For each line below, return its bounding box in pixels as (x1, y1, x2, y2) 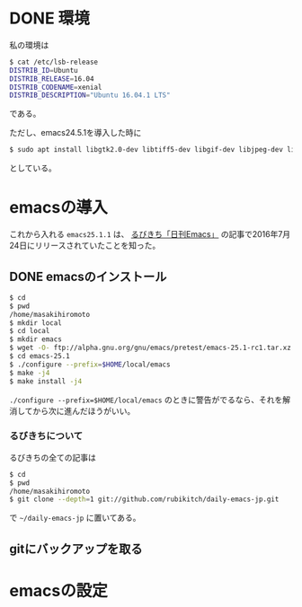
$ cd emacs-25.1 (9, 352, 70, 361)
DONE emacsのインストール (9, 268, 167, 284)
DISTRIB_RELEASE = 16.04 (9, 74, 94, 84)
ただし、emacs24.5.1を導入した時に (9, 128, 142, 138)
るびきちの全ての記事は (9, 452, 96, 462)
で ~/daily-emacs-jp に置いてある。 (9, 513, 141, 523)
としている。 (9, 163, 57, 173)
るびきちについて (9, 430, 84, 443)
